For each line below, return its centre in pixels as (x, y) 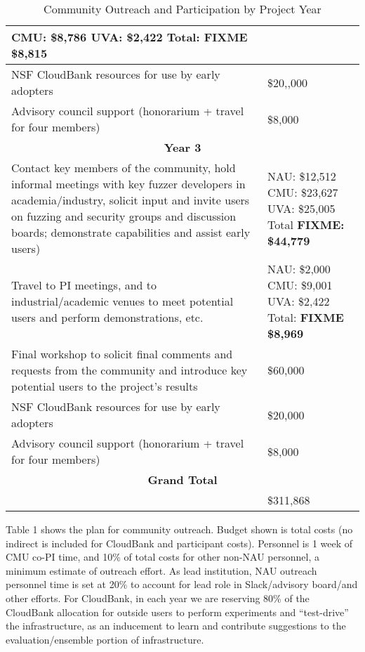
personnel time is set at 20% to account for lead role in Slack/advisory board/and (182, 584)
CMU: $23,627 (303, 192)
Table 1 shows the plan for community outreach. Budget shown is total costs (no (179, 529)
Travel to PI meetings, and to (84, 285)
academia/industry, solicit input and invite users (131, 200)
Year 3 (182, 147)
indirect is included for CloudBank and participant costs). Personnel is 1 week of (179, 543)
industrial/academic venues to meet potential (122, 301)
